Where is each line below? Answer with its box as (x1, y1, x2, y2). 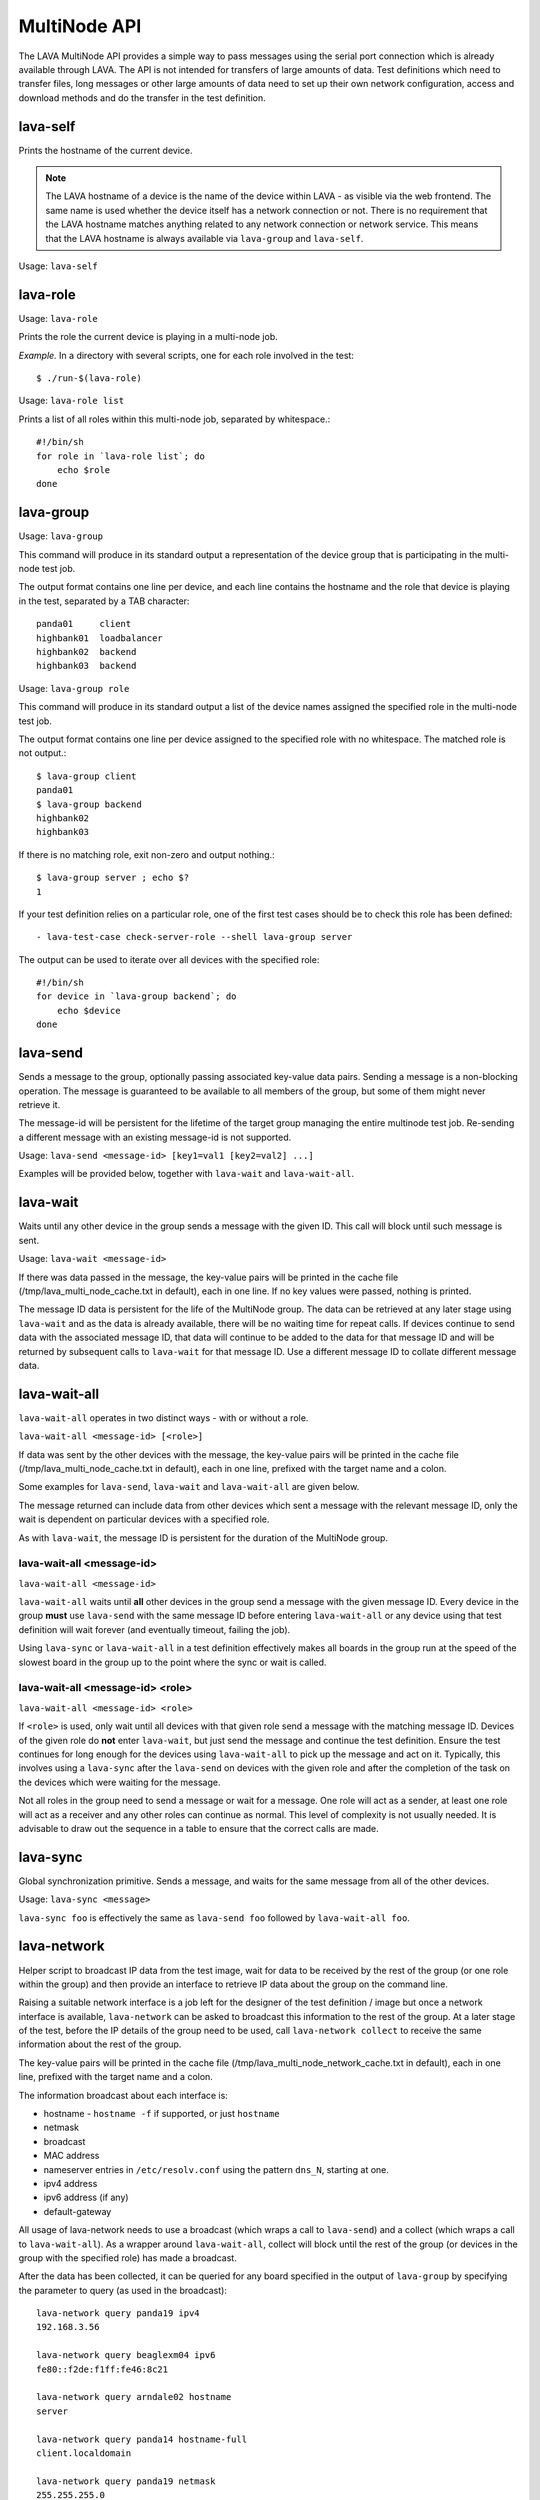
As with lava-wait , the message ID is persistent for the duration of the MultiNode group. (18, 1531, 389, 1544)
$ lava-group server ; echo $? (36, 872, 190, 884)
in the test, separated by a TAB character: (18, 595, 190, 607)
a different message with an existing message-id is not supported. (18, 1131, 292, 1143)
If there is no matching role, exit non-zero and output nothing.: (18, 848, 275, 860)
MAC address (43, 2150, 100, 2162)
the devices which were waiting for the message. (18, 1776, 221, 1788)
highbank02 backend (36, 646, 137, 658)
